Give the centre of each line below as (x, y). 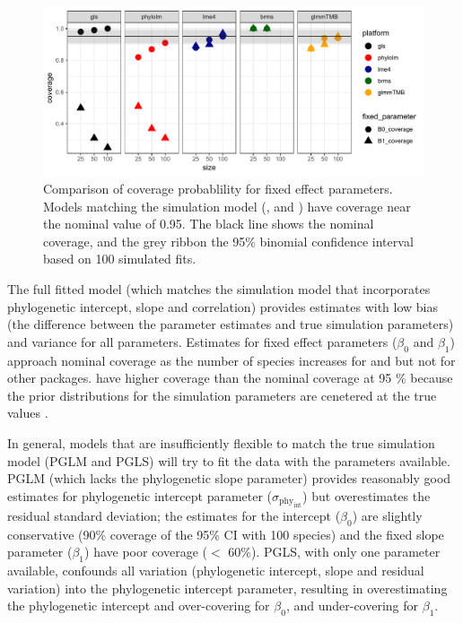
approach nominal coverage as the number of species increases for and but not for (231, 360)
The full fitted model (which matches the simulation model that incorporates (219, 288)
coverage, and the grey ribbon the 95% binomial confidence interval (228, 241)
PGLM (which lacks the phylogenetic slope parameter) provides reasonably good (229, 478)
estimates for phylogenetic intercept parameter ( (140, 495)
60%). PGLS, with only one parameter (334, 552)
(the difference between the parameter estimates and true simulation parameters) (231, 324)
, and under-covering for (352, 606)
